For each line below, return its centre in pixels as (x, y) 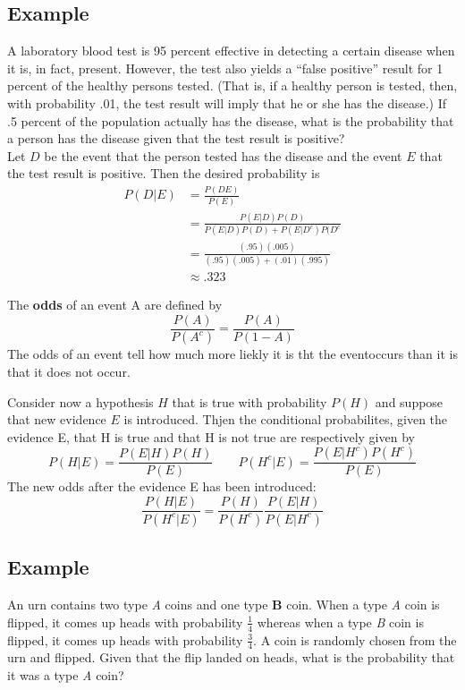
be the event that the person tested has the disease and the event (223, 155)
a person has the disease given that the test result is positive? (176, 138)
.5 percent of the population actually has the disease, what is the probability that (231, 120)
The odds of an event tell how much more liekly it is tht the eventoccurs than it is (232, 354)
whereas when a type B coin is (340, 622)
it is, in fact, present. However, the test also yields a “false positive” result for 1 (225, 68)
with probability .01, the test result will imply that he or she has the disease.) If (227, 102)
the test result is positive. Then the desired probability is (164, 173)
